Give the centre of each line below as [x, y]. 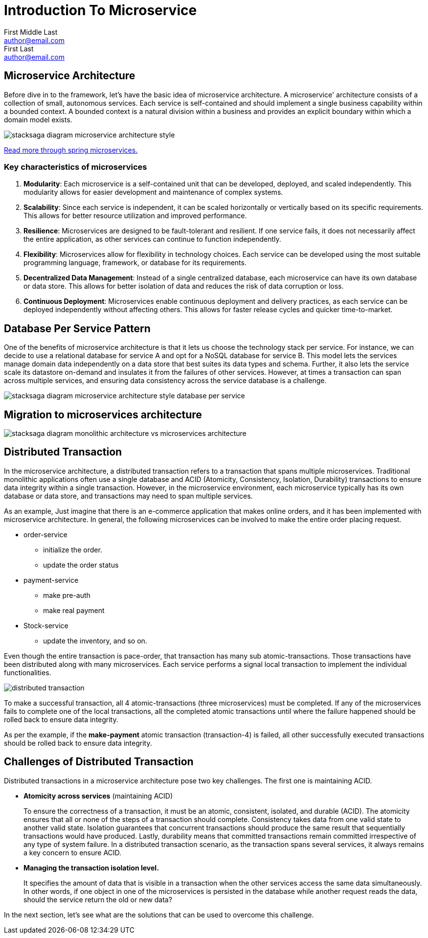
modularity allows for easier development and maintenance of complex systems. [153, 192]
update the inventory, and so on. [95, 641]
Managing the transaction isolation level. [91, 868]
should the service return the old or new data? [98, 899]
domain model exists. [38, 119]
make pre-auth [67, 595]
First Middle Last [31, 32]
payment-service [51, 580]
